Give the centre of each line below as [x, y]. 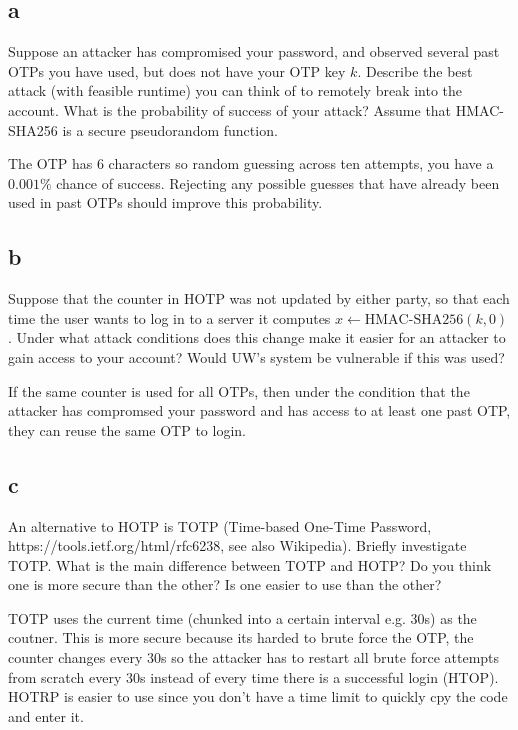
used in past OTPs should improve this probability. [165, 202]
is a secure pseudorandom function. [170, 129]
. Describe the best [415, 70]
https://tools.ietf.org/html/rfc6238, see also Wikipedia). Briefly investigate [237, 545]
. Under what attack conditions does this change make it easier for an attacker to [257, 337]
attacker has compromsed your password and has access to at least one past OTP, [259, 410]
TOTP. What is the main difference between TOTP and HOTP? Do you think [250, 564]
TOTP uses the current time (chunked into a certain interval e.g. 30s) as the [242, 617]
